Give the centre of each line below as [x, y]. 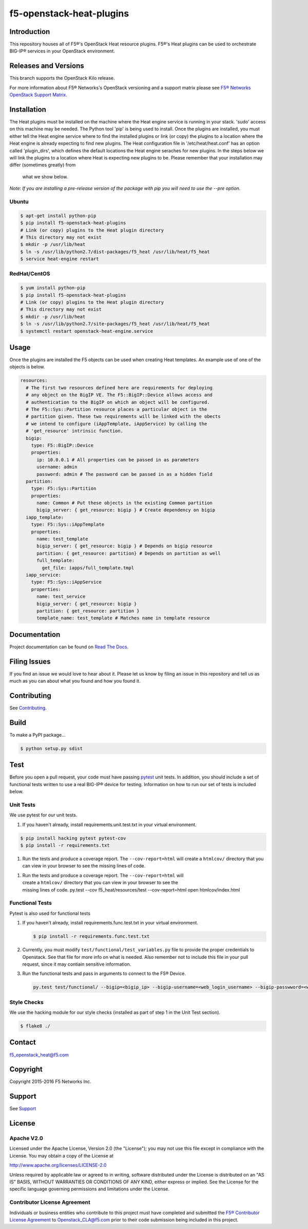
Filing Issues [30, 661]
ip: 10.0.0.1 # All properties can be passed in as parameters [118, 460]
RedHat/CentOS [30, 274]
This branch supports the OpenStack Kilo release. [62, 78]
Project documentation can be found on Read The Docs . [69, 647]
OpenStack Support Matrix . [38, 95]
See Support [23, 1109]
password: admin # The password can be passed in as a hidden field [125, 474]
